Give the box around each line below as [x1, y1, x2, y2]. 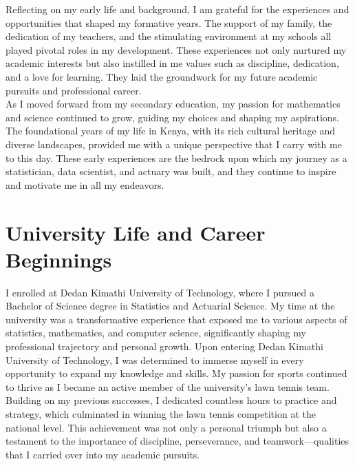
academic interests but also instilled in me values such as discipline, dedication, [6, 56, 339, 70]
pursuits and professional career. [6, 83, 142, 97]
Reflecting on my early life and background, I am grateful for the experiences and [6, 2, 349, 16]
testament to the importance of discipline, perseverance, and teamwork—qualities [6, 434, 349, 448]
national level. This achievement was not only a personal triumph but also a [6, 420, 327, 434]
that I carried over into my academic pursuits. [6, 447, 200, 461]
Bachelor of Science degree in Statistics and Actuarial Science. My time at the [6, 298, 335, 313]
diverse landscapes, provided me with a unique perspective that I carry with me [6, 136, 342, 151]
